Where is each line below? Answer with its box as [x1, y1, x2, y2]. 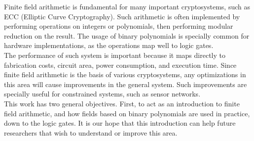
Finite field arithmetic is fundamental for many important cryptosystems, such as [4, 1, 250, 11]
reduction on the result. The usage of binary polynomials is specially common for [4, 30, 250, 41]
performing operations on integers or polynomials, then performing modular [4, 21, 233, 31]
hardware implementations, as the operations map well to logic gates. [4, 40, 214, 50]
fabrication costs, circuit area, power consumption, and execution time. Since [4, 59, 237, 70]
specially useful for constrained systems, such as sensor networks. [4, 89, 201, 99]
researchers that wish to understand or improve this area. [4, 127, 178, 138]
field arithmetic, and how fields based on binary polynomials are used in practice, [4, 108, 250, 118]
